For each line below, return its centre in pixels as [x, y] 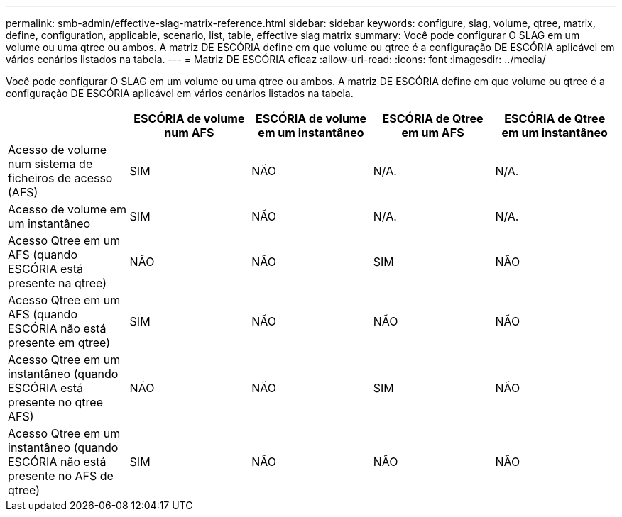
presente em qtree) [59, 343]
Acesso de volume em [67, 209]
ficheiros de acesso [60, 178]
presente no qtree [56, 402]
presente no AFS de [61, 476]
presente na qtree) [58, 283]
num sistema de [50, 164]
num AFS [189, 133]
